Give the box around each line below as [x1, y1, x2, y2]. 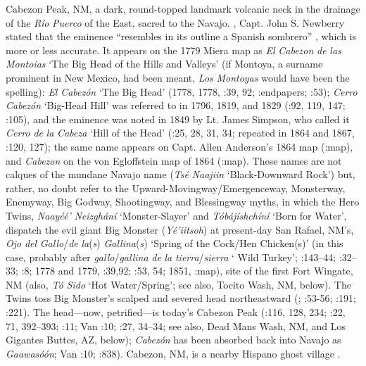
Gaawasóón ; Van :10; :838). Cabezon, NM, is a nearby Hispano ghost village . [6, 346, 341, 360]
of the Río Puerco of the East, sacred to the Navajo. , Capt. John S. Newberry [6, 15, 345, 30]
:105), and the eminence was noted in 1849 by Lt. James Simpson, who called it [6, 111, 350, 126]
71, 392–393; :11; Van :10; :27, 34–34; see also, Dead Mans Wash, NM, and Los [6, 318, 346, 333]
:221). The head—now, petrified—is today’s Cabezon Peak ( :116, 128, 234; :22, [6, 305, 346, 320]
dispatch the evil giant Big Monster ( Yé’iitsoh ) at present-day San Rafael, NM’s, [6, 222, 354, 236]
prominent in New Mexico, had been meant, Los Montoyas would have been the [6, 70, 350, 84]
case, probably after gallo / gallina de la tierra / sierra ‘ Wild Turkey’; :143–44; [6, 249, 336, 264]
